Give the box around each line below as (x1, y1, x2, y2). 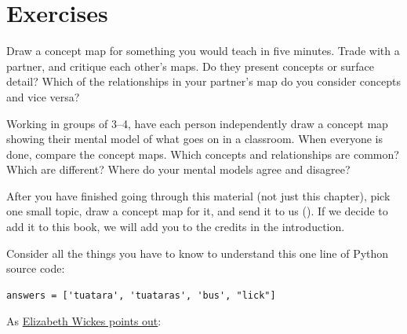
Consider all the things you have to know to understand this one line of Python (6, 244, 389, 261)
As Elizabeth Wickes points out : (6, 313, 162, 329)
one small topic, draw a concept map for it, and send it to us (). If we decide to (6, 203, 388, 219)
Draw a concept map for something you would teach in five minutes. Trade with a (6, 42, 400, 59)
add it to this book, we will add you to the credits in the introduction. (6, 218, 345, 235)
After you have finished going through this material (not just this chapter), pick (6, 187, 391, 204)
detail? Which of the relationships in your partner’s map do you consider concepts (6, 73, 402, 90)
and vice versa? (6, 88, 80, 105)
